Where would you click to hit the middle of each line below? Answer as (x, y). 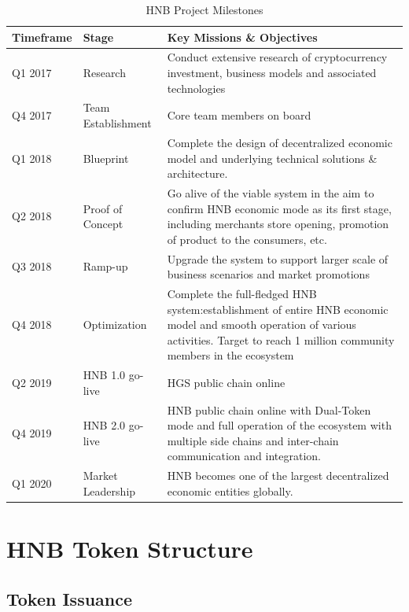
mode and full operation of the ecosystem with (279, 425)
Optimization (115, 324)
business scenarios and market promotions (268, 274)
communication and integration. (244, 456)
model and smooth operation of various (262, 324)
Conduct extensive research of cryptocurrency (277, 57)
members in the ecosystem (230, 355)
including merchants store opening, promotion (278, 224)
